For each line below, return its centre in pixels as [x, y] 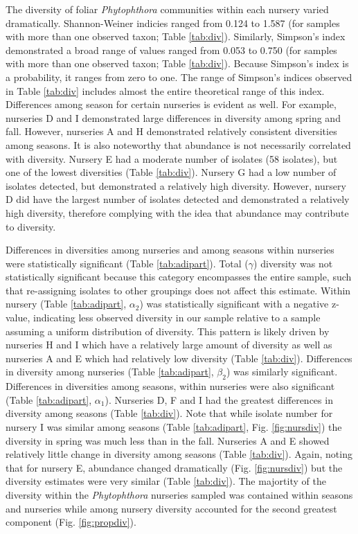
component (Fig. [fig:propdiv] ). [71, 522]
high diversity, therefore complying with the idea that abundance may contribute [177, 212]
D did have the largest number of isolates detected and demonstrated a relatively [178, 199]
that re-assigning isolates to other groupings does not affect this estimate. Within [178, 290]
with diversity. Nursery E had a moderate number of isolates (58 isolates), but [172, 158]
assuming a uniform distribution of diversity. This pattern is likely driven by [168, 331]
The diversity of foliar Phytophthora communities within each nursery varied [167, 9]
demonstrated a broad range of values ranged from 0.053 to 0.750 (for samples [171, 50]
